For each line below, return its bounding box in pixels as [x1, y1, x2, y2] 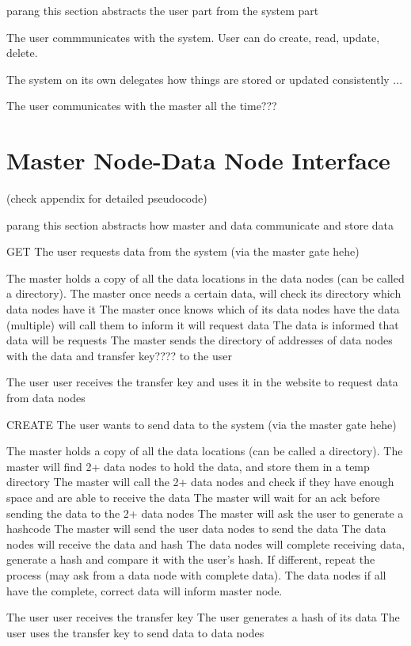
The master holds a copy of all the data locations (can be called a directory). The [6, 443, 403, 459]
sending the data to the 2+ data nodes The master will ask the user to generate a [6, 504, 404, 521]
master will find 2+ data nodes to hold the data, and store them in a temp [6, 458, 370, 474]
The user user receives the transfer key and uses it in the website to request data [6, 374, 398, 390]
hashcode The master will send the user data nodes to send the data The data [6, 520, 386, 537]
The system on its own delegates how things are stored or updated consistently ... [6, 70, 403, 87]
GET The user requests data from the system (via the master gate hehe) [6, 243, 360, 260]
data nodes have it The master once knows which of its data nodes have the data [6, 301, 400, 317]
